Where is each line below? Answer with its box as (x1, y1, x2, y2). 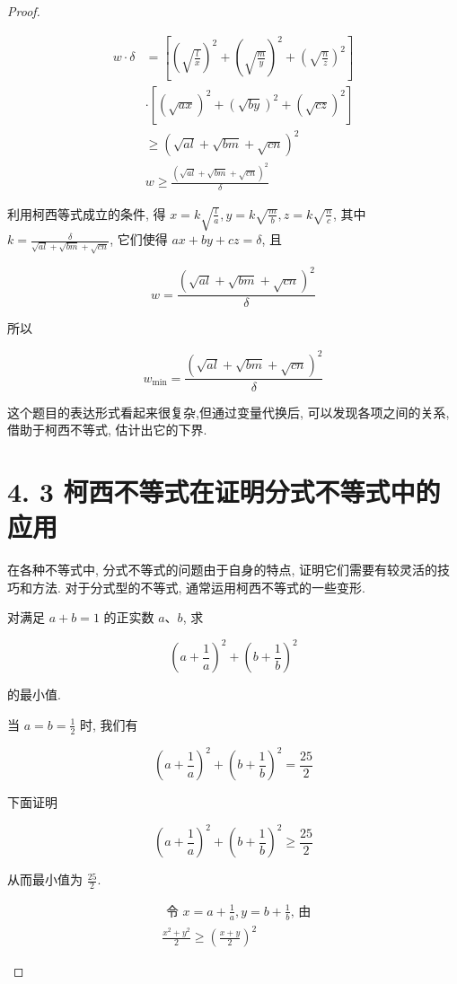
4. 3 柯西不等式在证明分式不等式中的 (7, 472, 441, 509)
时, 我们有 (79, 715, 138, 734)
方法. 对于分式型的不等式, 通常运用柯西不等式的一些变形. (31, 577, 365, 596)
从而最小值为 (7, 870, 83, 889)
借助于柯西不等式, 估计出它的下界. (7, 420, 207, 439)
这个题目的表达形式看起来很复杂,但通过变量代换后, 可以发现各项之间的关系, (7, 402, 450, 421)
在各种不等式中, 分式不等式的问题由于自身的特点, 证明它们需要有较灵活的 (7, 560, 438, 579)
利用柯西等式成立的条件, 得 (7, 204, 166, 223)
